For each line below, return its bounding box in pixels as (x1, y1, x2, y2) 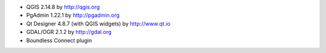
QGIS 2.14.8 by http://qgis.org (26, 4, 100, 10)
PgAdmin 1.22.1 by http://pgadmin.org (26, 12, 120, 19)
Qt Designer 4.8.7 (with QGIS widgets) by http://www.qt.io (26, 20, 171, 27)
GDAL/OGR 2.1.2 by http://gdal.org (26, 29, 112, 36)
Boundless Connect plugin (26, 36, 92, 44)
